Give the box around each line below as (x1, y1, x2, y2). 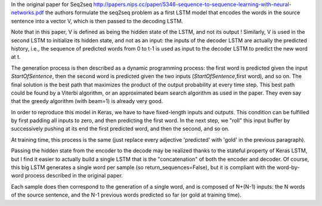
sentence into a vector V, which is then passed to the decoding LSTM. (11, 17, 183, 24)
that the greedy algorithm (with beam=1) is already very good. (11, 98, 163, 105)
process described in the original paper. (24, 172, 123, 179)
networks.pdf (11, 9, 44, 16)
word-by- (276, 164, 300, 171)
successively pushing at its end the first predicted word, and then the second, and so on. (11, 125, 230, 132)
